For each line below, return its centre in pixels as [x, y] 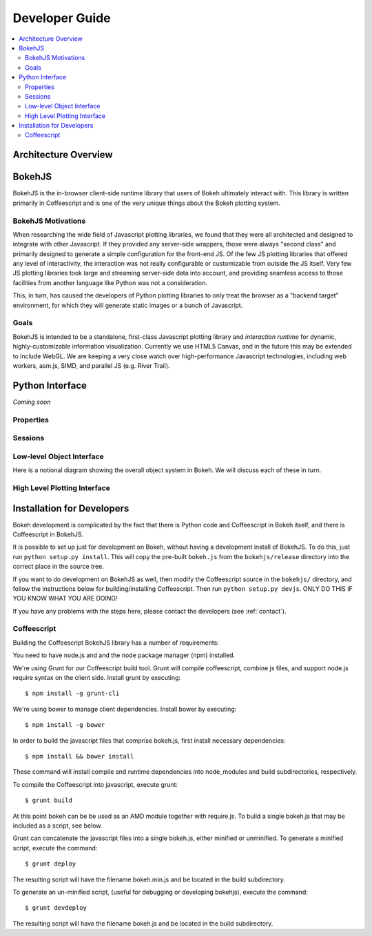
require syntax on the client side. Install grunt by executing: [97, 678]
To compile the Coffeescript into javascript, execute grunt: [95, 784]
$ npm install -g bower [65, 725]
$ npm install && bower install [80, 756]
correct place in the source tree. [59, 567]
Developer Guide [62, 18]
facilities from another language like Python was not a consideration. [110, 282]
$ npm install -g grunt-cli [72, 693]
